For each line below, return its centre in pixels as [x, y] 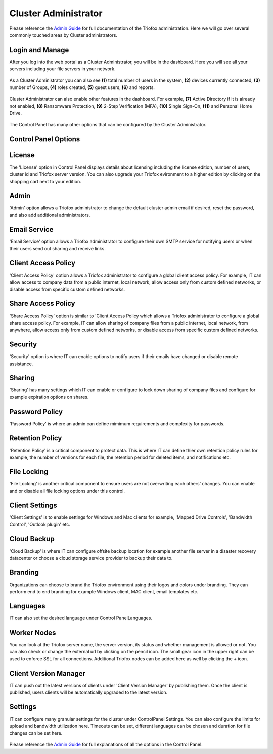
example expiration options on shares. [49, 397]
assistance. [21, 364]
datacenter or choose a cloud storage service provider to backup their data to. [91, 558]
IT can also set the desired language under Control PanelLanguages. [81, 618]
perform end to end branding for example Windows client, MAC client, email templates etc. [104, 592]
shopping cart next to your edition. [45, 182]
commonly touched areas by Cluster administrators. [63, 35]
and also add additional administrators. [50, 215]
